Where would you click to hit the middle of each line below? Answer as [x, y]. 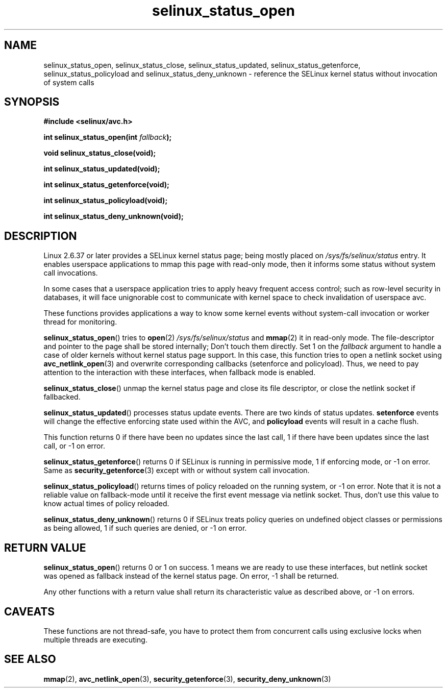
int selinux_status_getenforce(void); [106, 185]
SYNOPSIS [32, 102]
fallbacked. [62, 397]
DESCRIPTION [41, 236]
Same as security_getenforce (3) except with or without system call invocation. [177, 471]
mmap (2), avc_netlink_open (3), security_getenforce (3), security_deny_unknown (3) [187, 679]
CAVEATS [29, 611]
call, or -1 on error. [74, 446]
